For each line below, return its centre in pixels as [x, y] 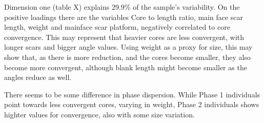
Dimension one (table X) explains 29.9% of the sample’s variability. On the [122, 7]
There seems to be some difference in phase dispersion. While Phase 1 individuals [132, 94]
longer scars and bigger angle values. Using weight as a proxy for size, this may [128, 47]
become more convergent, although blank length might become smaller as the [126, 67]
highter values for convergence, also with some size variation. [99, 114]
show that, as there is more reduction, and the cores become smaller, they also [127, 57]
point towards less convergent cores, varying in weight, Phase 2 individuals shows [132, 104]
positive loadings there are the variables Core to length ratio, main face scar [124, 17]
